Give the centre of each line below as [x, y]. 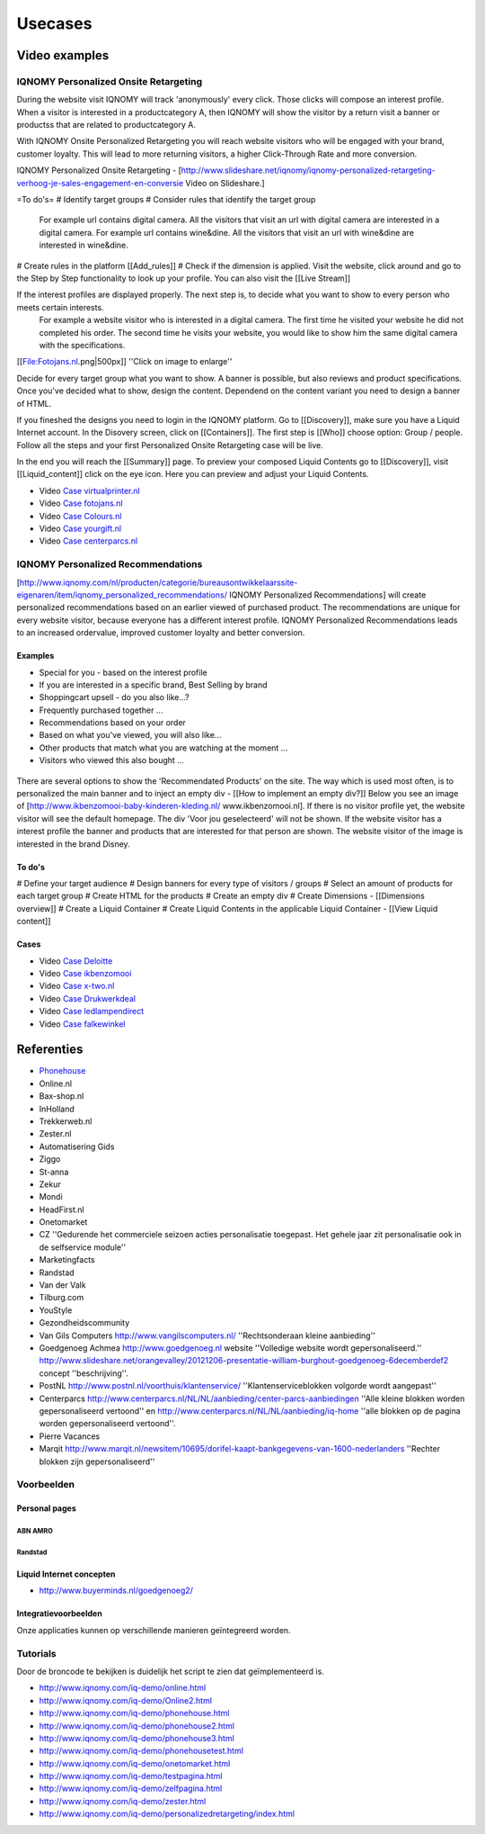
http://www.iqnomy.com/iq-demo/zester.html [123, 1801]
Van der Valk [62, 1285]
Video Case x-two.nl [77, 986]
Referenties [50, 1050]
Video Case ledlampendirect [92, 1011]
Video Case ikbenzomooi [85, 973]
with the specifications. [82, 345]
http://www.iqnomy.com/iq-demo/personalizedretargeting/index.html [167, 1814]
